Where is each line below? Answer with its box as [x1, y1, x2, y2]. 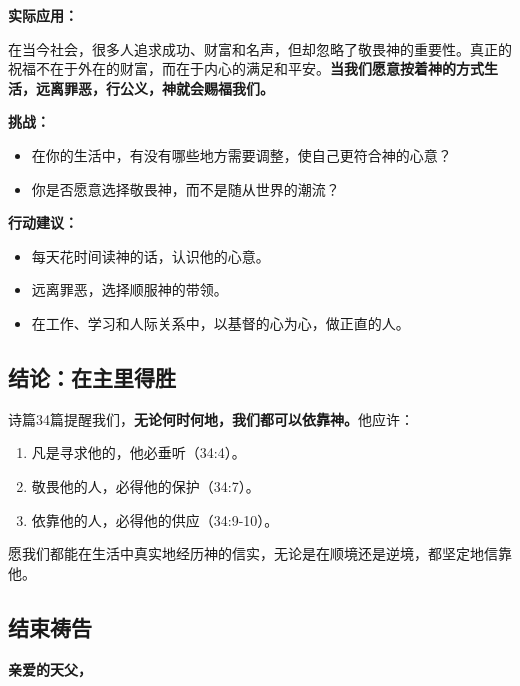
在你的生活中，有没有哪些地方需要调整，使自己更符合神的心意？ [31, 144, 452, 165]
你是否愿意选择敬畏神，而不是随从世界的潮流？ [31, 178, 340, 199]
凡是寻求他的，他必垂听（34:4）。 [31, 442, 246, 463]
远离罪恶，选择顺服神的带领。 [31, 279, 228, 300]
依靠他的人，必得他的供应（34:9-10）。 [31, 509, 279, 530]
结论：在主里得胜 [8, 361, 176, 392]
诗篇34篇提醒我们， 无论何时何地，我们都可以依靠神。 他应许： [8, 408, 414, 429]
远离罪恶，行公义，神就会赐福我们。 [35, 77, 274, 98]
